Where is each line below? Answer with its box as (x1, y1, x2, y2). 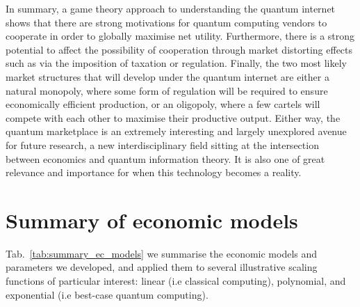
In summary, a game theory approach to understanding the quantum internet (6, 1, 336, 15)
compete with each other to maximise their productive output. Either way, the (6, 110, 341, 125)
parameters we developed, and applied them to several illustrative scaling (6, 260, 318, 274)
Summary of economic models (6, 205, 298, 234)
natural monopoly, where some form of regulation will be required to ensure (6, 83, 328, 97)
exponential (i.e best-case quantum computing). (6, 287, 208, 301)
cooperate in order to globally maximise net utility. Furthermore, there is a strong (6, 29, 355, 43)
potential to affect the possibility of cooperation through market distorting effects (6, 42, 353, 56)
